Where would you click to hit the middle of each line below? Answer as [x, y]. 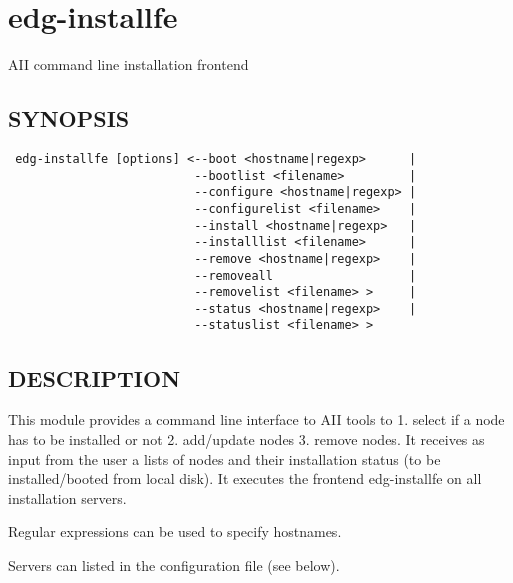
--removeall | [305, 275]
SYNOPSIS [69, 118]
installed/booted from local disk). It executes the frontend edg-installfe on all [245, 478]
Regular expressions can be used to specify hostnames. [175, 531]
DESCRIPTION [94, 377]
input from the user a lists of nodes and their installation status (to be [224, 458]
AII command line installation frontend [128, 64]
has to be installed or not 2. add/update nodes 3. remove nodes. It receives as [246, 438]
